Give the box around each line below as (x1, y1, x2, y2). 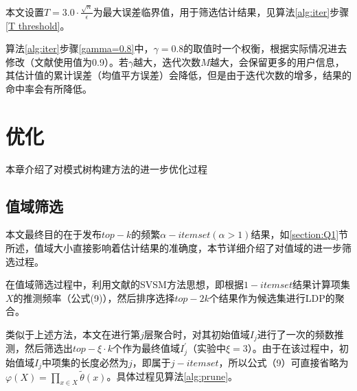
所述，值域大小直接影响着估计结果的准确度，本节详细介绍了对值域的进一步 (5, 241, 342, 255)
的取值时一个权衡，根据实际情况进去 (183, 41, 347, 56)
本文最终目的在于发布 (5, 227, 102, 241)
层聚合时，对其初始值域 (143, 327, 250, 341)
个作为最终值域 (113, 341, 181, 355)
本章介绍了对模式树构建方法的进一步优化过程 (5, 161, 207, 176)
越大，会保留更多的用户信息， (209, 54, 345, 69)
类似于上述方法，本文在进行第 (5, 327, 140, 341)
